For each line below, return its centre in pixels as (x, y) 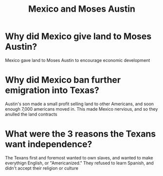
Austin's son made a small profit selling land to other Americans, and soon (80, 104)
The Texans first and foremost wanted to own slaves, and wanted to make (79, 157)
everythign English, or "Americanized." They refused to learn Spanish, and (80, 163)
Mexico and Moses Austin (82, 9)
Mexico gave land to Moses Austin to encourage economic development (78, 60)
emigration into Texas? (52, 90)
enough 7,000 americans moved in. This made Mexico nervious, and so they (81, 109)
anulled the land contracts (31, 114)
